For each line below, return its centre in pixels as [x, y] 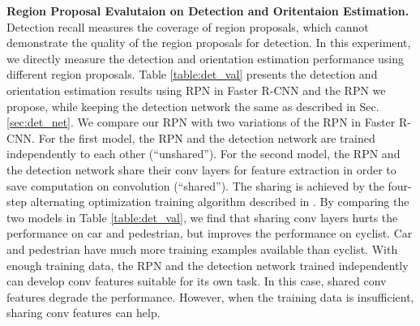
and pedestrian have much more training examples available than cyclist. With [202, 249]
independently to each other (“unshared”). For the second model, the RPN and [204, 154]
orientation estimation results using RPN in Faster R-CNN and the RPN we [196, 90]
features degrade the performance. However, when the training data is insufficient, [210, 296]
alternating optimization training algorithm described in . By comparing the [220, 202]
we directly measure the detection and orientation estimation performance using [206, 58]
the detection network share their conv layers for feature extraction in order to [201, 169]
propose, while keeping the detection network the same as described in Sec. [193, 106]
